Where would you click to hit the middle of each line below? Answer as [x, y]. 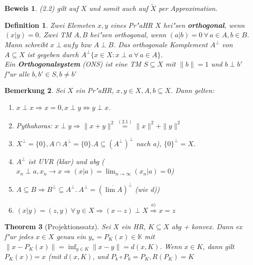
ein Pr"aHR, [95, 90]
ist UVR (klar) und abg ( [66, 161]
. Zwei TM [55, 35]
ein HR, [133, 226]
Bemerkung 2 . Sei [35, 90]
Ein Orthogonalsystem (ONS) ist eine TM [73, 64]
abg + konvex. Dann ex [207, 226]
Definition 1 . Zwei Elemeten [50, 25]
